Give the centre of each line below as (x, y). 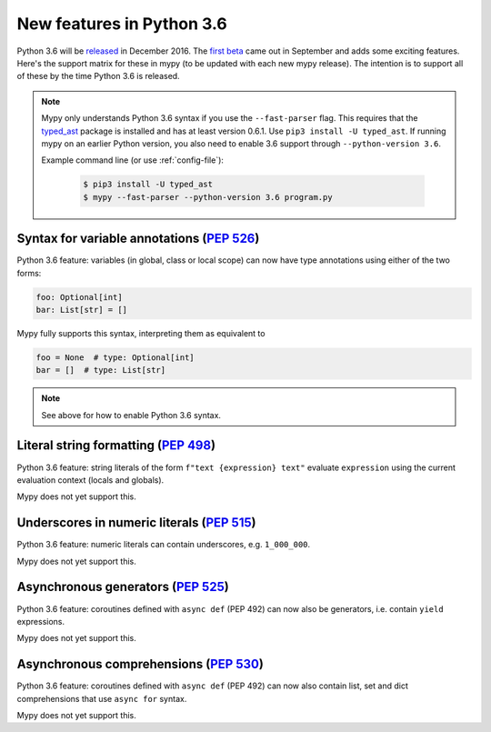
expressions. (41, 621)
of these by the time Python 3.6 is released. (99, 76)
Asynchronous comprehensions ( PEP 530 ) (140, 664)
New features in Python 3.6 (122, 24)
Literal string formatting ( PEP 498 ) (116, 446)
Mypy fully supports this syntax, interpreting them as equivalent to (141, 333)
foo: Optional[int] (79, 297)
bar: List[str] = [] (81, 310)
